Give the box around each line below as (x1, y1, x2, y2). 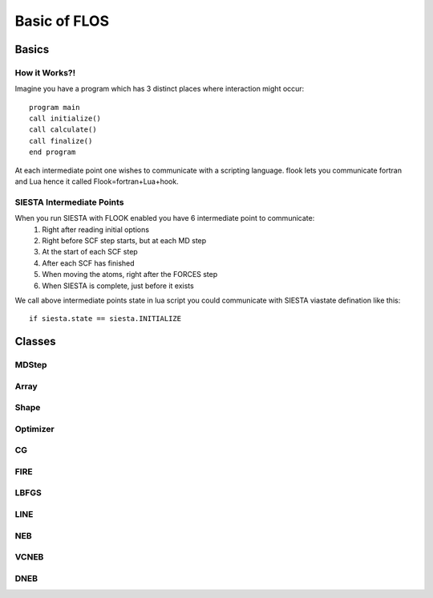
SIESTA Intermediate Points (14, 197, 124, 208)
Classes (14, 335, 56, 348)
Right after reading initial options (42, 225, 150, 234)
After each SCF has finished (42, 258, 136, 268)
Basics (14, 43, 50, 56)
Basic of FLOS (14, 12, 110, 30)
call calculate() (29, 125, 97, 134)
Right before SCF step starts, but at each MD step (42, 235, 207, 245)
